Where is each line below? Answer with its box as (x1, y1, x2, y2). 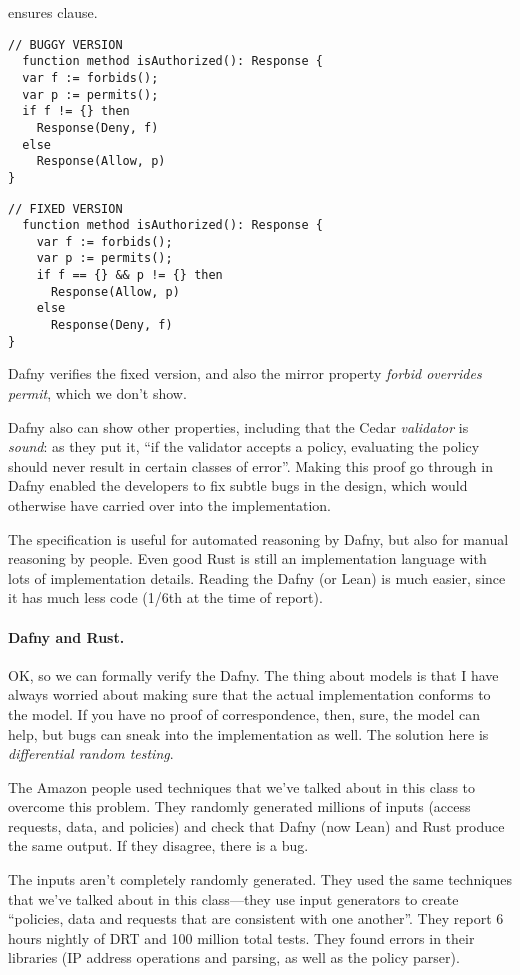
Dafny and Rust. (8, 626, 125, 647)
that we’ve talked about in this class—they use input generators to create (8, 888, 459, 909)
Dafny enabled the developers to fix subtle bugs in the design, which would (8, 475, 468, 496)
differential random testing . (8, 743, 174, 764)
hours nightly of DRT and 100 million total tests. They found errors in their (8, 927, 475, 948)
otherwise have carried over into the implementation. (8, 494, 331, 515)
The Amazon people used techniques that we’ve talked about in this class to (8, 776, 476, 797)
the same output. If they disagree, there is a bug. (8, 835, 309, 856)
